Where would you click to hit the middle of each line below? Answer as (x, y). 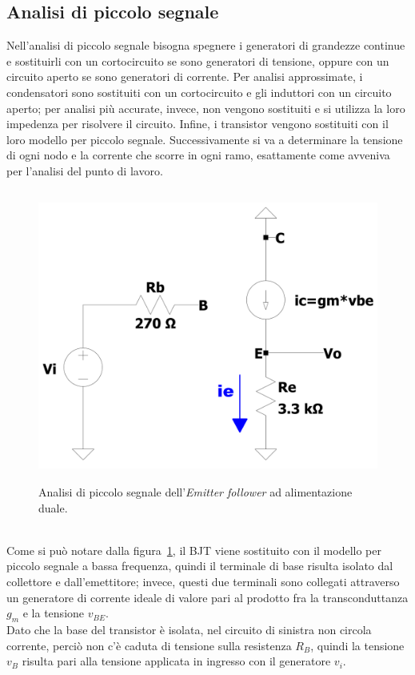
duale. (53, 507)
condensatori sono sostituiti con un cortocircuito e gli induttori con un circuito (199, 92)
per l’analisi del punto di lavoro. (85, 170)
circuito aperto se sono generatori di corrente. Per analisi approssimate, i (185, 76)
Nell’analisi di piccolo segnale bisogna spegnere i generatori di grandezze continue (206, 45)
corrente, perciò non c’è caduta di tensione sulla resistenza (149, 645)
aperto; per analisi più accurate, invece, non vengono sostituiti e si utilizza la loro (206, 108)
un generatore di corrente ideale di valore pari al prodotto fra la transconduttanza (207, 597)
